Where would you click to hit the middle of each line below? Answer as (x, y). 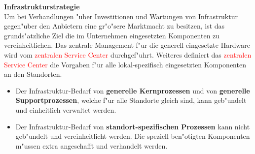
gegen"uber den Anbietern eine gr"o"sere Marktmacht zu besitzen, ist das (114, 26)
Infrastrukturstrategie (42, 6)
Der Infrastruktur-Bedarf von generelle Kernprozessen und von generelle (133, 90)
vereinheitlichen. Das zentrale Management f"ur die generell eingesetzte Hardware (127, 45)
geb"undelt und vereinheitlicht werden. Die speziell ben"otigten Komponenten (133, 136)
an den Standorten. (33, 74)
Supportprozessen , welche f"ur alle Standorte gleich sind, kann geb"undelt (131, 100)
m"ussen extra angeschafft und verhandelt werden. (91, 145)
